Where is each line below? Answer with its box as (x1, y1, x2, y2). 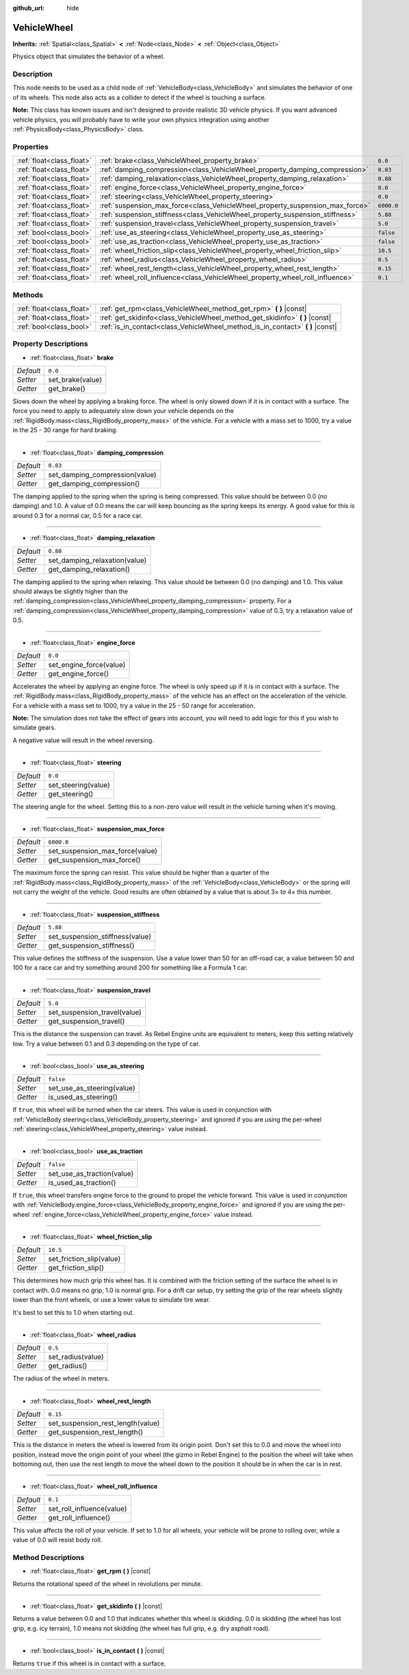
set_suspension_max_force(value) (48, 846, 157, 856)
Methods (12, 290, 44, 299)
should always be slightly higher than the (12, 587, 129, 595)
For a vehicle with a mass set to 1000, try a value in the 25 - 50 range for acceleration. (12, 701, 256, 709)
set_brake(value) (48, 375, 103, 385)
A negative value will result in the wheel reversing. (12, 736, 154, 744)
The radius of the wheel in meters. (12, 1374, 109, 1383)
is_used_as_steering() (48, 1092, 118, 1102)
